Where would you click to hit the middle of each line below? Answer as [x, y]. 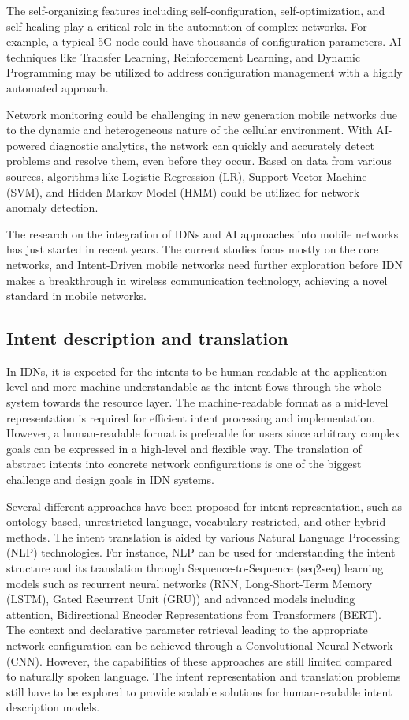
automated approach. [58, 87]
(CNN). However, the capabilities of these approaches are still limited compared [199, 660]
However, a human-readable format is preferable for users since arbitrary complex [203, 433]
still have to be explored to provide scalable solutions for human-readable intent [199, 691]
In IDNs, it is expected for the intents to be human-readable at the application [197, 371]
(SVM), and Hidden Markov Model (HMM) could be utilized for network [183, 191]
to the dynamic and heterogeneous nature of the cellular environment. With [190, 130]
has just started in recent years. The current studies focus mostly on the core [193, 249]
